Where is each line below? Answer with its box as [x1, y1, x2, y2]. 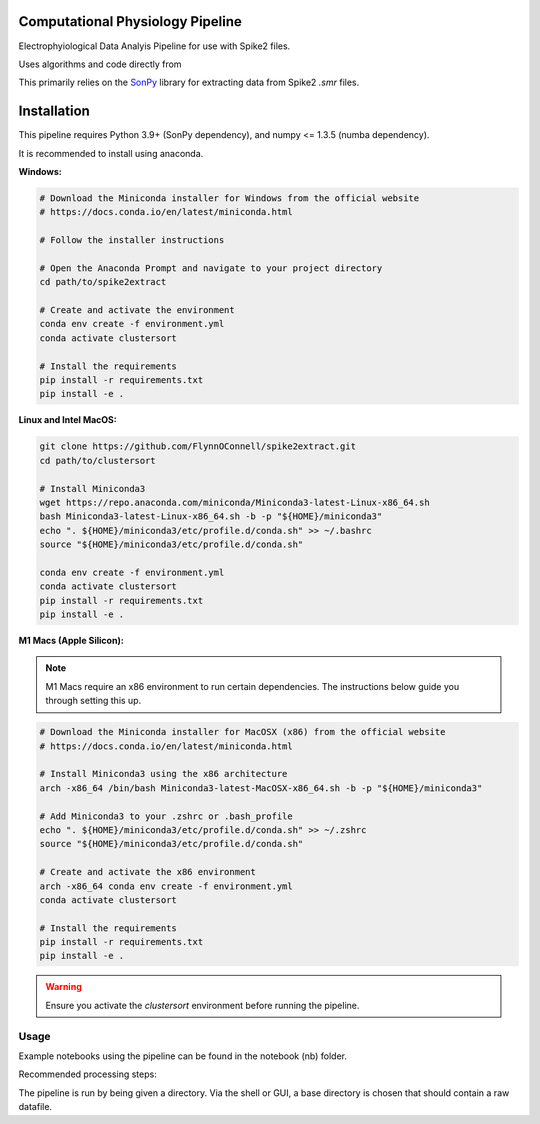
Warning [45, 981, 82, 993]
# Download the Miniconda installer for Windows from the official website [39, 192, 420, 204]
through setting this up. [45, 695, 142, 707]
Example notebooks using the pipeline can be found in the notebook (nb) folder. [18, 1050, 348, 1062]
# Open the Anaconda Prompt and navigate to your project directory [39, 262, 383, 274]
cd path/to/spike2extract [39, 276, 167, 288]
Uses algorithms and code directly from [18, 58, 182, 70]
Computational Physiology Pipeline [18, 13, 242, 30]
